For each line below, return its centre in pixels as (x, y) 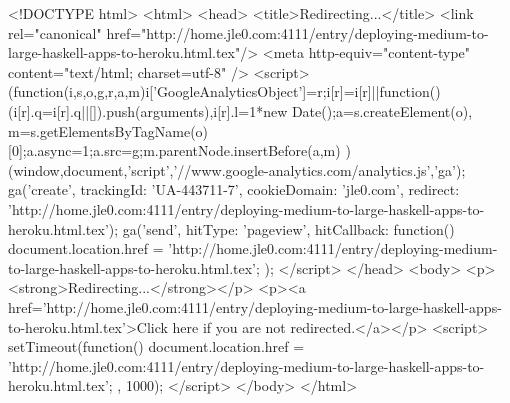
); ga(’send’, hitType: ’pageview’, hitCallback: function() (281, 228)
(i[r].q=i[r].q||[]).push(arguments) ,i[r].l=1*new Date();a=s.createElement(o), (240, 110)
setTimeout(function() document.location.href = (156, 346)
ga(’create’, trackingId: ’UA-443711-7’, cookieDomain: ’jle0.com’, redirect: (234, 189)
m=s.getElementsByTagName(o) (108, 130)
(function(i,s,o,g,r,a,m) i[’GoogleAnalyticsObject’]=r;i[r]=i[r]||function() (224, 91)
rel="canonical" (55, 32)
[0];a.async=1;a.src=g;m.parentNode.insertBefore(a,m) (174, 150)
